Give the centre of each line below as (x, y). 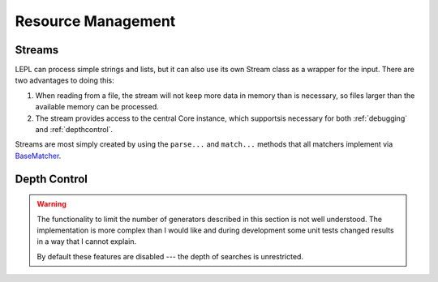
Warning (52, 204)
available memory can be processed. (97, 107)
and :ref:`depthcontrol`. (74, 130)
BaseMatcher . (38, 156)
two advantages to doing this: (64, 80)
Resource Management (95, 21)
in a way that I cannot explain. (87, 241)
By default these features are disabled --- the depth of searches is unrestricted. (170, 256)
